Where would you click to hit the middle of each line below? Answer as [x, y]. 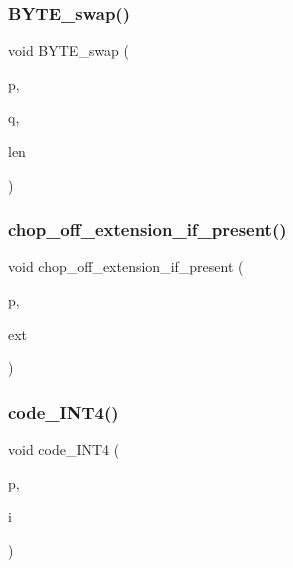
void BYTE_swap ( [69, 50]
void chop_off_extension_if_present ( [126, 266]
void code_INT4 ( [64, 449]
